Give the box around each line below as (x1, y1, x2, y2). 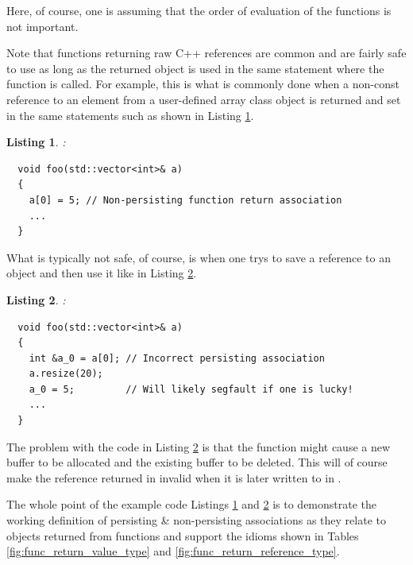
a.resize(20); (29, 368, 103, 380)
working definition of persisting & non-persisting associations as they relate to (6, 512, 386, 528)
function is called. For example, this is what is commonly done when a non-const (6, 75, 399, 92)
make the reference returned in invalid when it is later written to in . (6, 469, 342, 486)
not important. (6, 17, 79, 34)
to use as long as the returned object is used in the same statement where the (6, 60, 384, 76)
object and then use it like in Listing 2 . (6, 265, 197, 281)
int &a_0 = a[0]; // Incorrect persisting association (29, 352, 325, 364)
